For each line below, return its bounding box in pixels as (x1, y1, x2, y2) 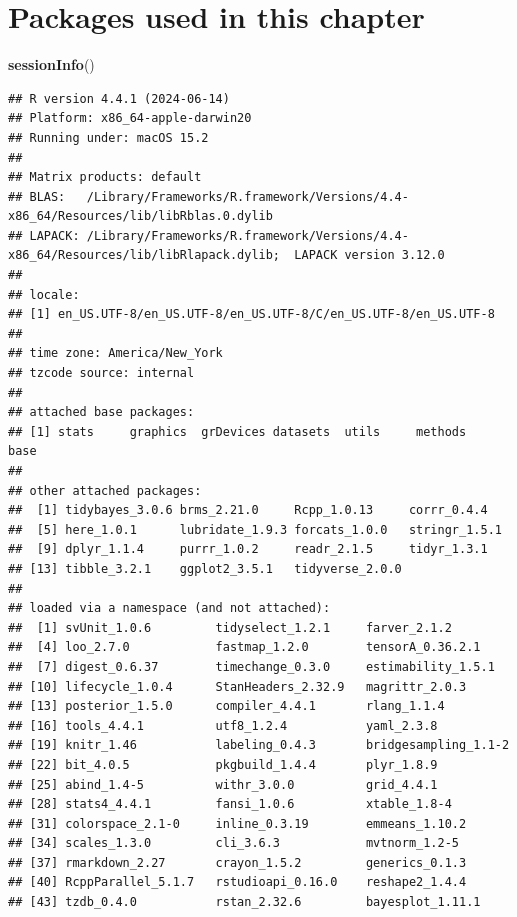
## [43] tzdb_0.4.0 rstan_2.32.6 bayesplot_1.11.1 (8, 895, 481, 910)
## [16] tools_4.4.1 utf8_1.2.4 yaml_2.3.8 (8, 718, 438, 733)
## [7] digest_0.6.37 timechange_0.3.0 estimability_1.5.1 (8, 659, 495, 674)
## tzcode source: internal (8, 366, 195, 381)
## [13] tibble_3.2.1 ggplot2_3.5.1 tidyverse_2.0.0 (8, 561, 402, 576)
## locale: (8, 287, 80, 302)
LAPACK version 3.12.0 (294, 248, 445, 263)
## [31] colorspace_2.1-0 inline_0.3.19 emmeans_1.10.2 (8, 816, 467, 831)
